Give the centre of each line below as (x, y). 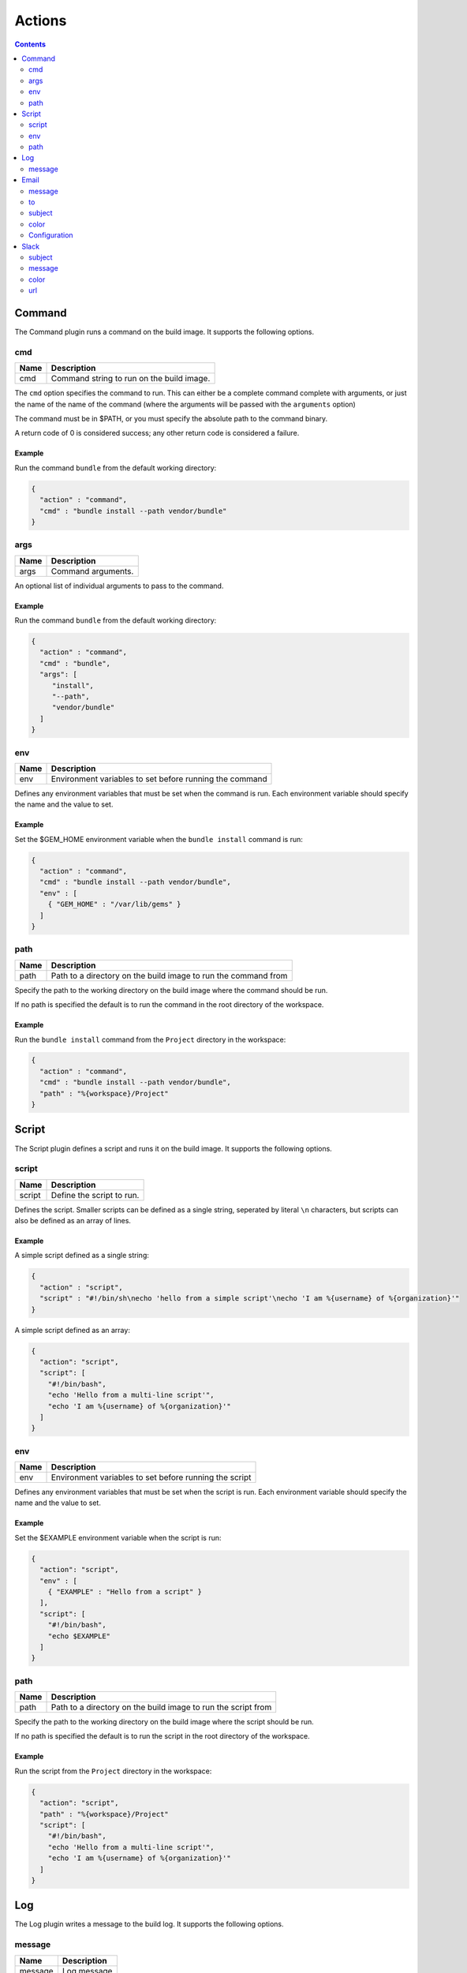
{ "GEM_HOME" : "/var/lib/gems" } (114, 904)
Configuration (51, 235)
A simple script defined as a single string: (82, 1256)
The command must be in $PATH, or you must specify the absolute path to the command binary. (171, 418)
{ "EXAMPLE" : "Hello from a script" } (125, 1591)
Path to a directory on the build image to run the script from (161, 1707)
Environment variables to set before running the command (159, 779)
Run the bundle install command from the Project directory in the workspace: (150, 1039)
